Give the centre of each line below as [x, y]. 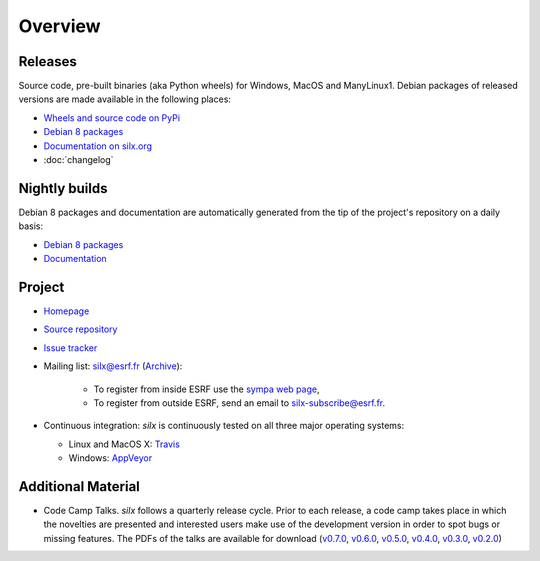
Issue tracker [70, 347]
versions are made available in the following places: [125, 99]
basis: [31, 226]
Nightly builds [63, 188]
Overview [59, 26]
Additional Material [79, 486]
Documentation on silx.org [98, 146]
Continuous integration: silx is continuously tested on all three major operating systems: [224, 426]
